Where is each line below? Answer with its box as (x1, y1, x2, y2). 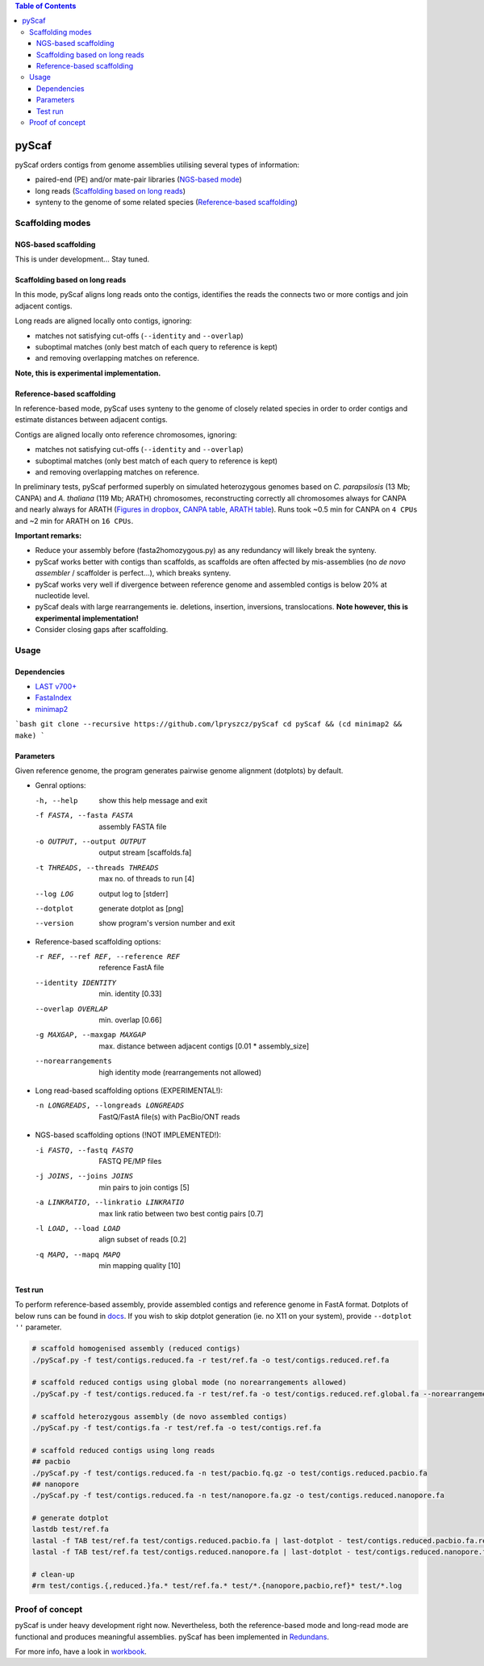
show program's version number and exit (98, 919, 236, 928)
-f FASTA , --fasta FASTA (35, 811, 133, 820)
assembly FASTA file (98, 822, 167, 831)
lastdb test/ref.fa (31, 1525, 109, 1534)
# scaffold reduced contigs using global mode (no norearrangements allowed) (31, 1378, 347, 1388)
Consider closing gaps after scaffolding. (35, 625, 169, 634)
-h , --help (35, 796, 78, 805)
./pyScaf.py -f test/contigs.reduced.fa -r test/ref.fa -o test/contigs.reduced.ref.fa (31, 1355, 390, 1364)
